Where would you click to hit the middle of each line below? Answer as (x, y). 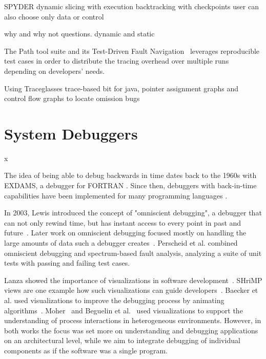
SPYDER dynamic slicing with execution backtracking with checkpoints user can (131, 6)
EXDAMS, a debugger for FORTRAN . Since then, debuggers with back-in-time (130, 185)
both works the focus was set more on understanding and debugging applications (131, 330)
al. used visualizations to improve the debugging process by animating (114, 300)
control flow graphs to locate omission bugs (72, 98)
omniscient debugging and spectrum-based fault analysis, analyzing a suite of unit (133, 253)
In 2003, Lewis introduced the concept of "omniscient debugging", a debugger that (133, 213)
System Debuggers (71, 133)
